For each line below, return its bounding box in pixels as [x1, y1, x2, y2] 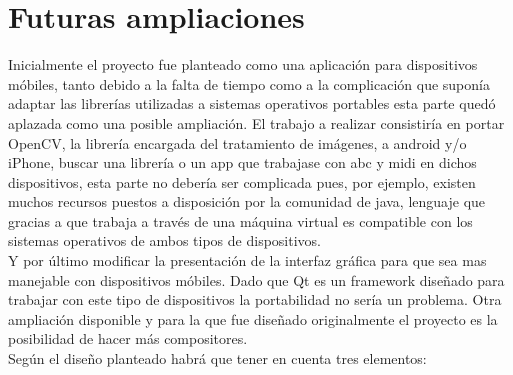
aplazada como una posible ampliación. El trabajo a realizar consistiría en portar [8, 112, 505, 133]
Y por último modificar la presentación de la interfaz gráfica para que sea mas [8, 250, 487, 271]
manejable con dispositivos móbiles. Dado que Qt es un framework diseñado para [8, 269, 505, 290]
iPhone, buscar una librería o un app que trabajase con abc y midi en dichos [8, 152, 477, 173]
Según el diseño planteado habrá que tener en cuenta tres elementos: [8, 348, 427, 369]
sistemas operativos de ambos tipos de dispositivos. [8, 230, 321, 251]
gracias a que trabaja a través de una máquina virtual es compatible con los [8, 210, 473, 231]
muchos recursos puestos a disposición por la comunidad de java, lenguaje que [8, 191, 486, 212]
